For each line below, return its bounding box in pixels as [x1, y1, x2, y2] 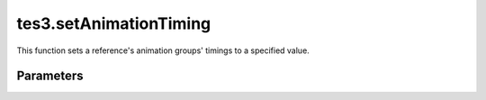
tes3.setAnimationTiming [16, 14, 211, 33]
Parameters [16, 68, 84, 84]
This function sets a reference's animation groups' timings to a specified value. [16, 45, 310, 56]
